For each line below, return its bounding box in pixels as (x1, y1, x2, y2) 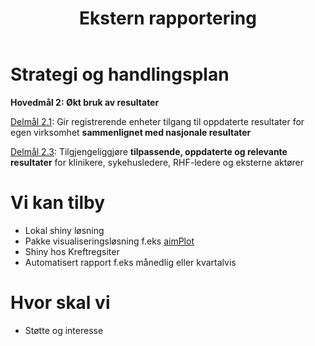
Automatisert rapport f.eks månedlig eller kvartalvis (24, 256, 237, 268)
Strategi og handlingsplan (10, 63, 230, 86)
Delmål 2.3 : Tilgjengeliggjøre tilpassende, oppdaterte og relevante (10, 145, 288, 157)
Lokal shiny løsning (24, 224, 105, 236)
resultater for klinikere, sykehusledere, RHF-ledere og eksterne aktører (10, 156, 305, 168)
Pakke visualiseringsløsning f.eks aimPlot (24, 235, 195, 247)
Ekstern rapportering (79, 7, 257, 30)
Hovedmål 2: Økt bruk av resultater (10, 96, 160, 108)
